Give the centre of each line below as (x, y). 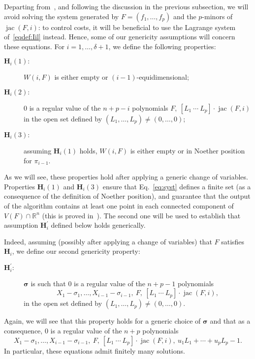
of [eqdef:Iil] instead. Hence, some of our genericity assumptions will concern (120, 37)
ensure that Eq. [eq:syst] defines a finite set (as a (177, 186)
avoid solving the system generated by (62, 16)
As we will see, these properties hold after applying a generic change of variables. (126, 177)
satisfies (233, 241)
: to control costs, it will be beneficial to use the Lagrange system (137, 27)
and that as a (230, 321)
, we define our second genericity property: (76, 251)
